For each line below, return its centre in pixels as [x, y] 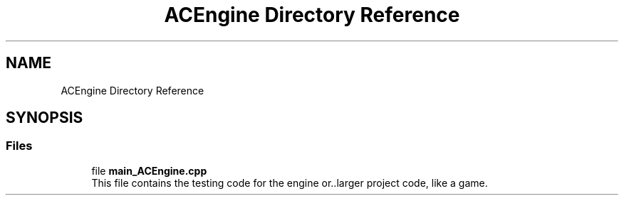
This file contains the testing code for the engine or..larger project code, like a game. [290, 183]
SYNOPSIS [45, 118]
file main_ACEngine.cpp [149, 170]
